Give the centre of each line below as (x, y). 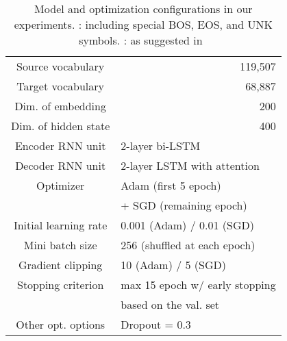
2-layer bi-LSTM (161, 146)
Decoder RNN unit (61, 165)
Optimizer (61, 185)
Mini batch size (60, 245)
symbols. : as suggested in (141, 40)
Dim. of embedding (60, 106)
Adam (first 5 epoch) (171, 185)
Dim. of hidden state (61, 126)
